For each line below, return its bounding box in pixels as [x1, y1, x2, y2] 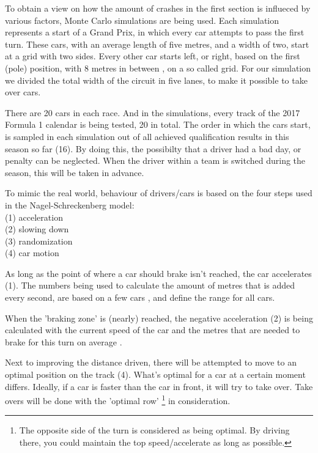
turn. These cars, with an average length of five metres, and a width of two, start [5, 37, 309, 50]
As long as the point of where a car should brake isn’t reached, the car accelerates [5, 267, 312, 279]
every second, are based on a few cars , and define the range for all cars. [5, 291, 275, 304]
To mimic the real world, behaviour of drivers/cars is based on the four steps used [5, 186, 312, 199]
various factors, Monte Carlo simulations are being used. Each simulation [5, 13, 279, 26]
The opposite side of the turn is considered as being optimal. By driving [19, 424, 290, 436]
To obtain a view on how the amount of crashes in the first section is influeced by [5, 2, 311, 14]
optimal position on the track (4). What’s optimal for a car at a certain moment [5, 368, 306, 381]
